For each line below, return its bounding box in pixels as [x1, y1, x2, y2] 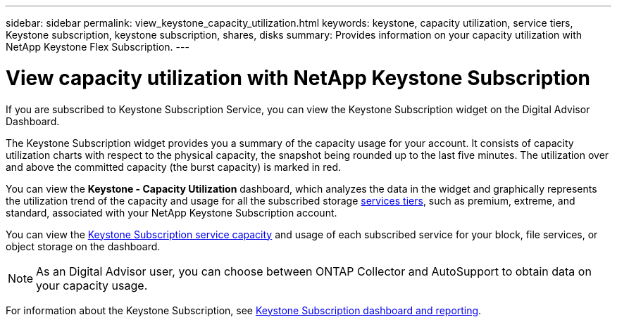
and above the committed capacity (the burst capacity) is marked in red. [6, 160, 342, 173]
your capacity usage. [36, 278, 148, 292]
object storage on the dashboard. [6, 240, 161, 252]
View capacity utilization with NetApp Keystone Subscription [6, 65, 590, 90]
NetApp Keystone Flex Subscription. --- [6, 41, 189, 53]
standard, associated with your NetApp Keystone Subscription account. [6, 206, 337, 219]
